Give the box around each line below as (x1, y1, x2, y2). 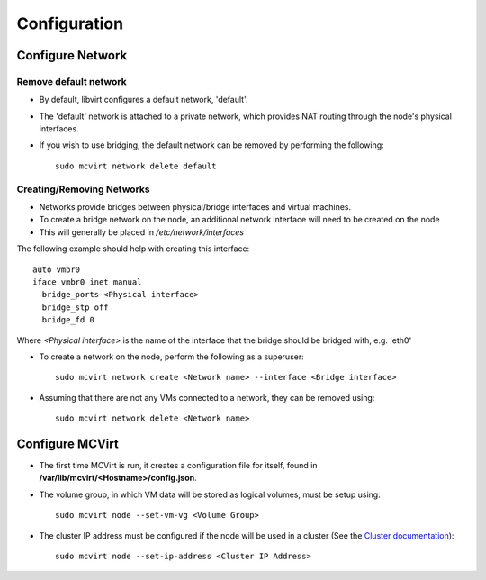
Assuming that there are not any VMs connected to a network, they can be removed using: (39, 392, 375, 403)
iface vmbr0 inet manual (32, 276, 142, 287)
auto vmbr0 (32, 264, 81, 275)
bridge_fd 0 (41, 315, 94, 325)
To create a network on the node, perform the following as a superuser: (39, 351, 305, 362)
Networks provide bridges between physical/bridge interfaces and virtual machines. (39, 202, 352, 213)
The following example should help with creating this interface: (16, 243, 250, 254)
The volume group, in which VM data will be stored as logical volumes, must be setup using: (39, 489, 382, 500)
